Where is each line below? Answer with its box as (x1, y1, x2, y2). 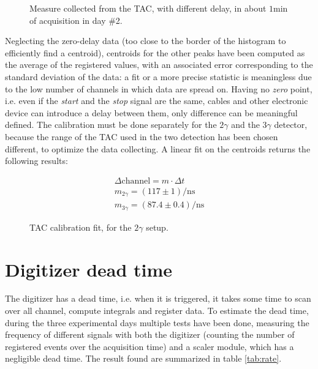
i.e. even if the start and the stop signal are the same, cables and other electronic (5, 94, 308, 107)
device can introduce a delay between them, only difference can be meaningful (5, 106, 298, 119)
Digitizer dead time (5, 256, 173, 281)
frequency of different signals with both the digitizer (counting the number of (5, 328, 295, 341)
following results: (5, 154, 68, 167)
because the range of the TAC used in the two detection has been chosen (5, 130, 278, 143)
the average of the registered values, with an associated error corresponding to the (5, 58, 313, 71)
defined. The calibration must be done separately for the (5, 118, 217, 131)
